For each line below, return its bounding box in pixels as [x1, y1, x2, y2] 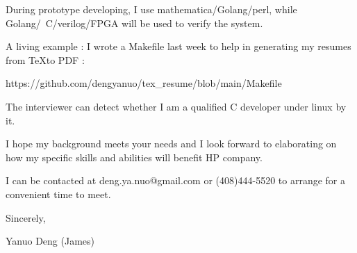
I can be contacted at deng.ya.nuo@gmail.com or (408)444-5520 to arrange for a [6, 173, 345, 188]
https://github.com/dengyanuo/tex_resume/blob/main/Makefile [6, 76, 282, 90]
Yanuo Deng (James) [6, 234, 95, 248]
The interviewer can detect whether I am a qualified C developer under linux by [6, 99, 347, 113]
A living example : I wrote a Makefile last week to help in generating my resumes [6, 39, 351, 54]
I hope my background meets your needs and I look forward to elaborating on [6, 136, 337, 151]
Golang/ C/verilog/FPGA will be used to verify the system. [6, 15, 263, 30]
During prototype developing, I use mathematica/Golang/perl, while [6, 2, 297, 16]
